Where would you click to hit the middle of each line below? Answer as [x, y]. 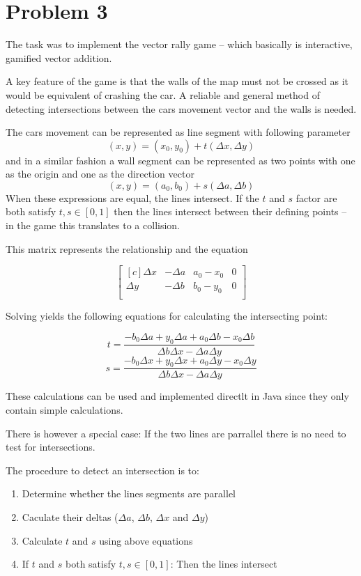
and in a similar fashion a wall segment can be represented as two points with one [180, 160]
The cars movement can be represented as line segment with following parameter [178, 132]
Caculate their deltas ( [70, 516]
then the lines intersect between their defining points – [230, 211]
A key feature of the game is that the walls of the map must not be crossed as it [177, 81]
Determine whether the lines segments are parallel [129, 493]
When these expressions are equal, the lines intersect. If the [132, 197]
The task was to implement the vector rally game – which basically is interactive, [179, 44]
